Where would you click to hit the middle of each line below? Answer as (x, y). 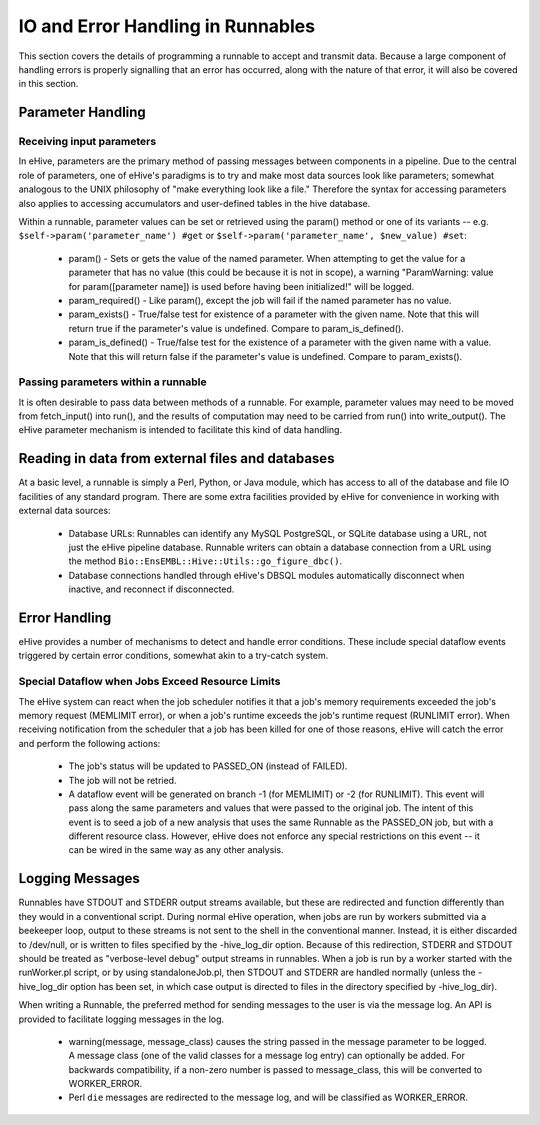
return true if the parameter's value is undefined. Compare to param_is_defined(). (236, 328)
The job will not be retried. (122, 780)
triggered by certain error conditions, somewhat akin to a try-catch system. (173, 656)
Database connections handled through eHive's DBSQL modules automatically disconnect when (266, 575)
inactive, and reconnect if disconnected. (151, 589)
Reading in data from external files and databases (176, 458)
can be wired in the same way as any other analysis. (176, 850)
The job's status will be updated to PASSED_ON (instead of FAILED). (208, 766)
